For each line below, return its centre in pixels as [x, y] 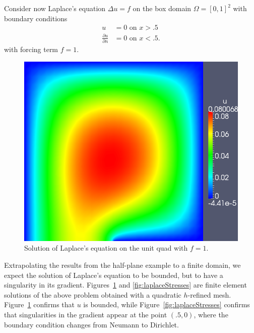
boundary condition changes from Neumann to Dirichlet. [91, 324]
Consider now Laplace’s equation [55, 8]
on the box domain [162, 8]
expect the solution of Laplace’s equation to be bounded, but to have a [114, 275]
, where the [211, 315]
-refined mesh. [209, 294]
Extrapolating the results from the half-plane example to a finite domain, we [122, 265]
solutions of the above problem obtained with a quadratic [93, 294]
